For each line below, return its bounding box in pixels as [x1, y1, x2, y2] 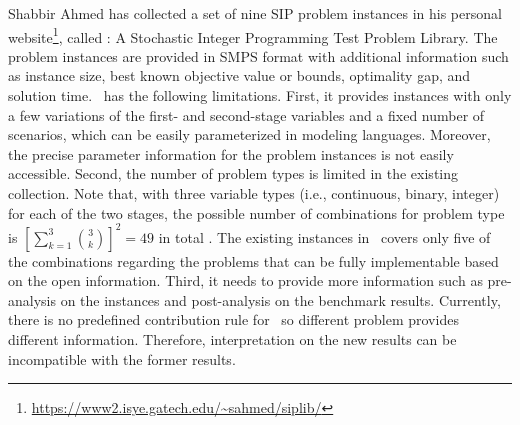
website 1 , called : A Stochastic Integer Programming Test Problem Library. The [8, 23, 498, 47]
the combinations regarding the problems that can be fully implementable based [8, 250, 499, 271]
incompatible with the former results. [8, 348, 236, 369]
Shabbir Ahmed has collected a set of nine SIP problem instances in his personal [8, 3, 502, 23]
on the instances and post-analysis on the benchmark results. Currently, [60, 289, 501, 310]
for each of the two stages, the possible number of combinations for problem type [8, 202, 505, 223]
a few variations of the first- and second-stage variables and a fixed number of [8, 104, 485, 125]
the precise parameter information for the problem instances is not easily [8, 143, 454, 164]
